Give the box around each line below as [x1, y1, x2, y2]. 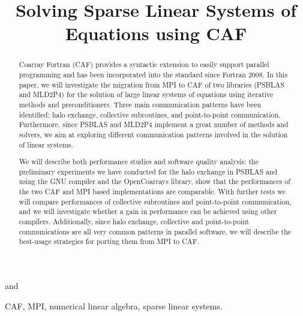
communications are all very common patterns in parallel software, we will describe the [19, 226, 292, 236]
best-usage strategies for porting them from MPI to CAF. [19, 236, 199, 246]
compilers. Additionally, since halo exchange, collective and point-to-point [19, 216, 250, 227]
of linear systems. [19, 139, 73, 149]
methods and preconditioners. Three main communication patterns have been [19, 99, 262, 109]
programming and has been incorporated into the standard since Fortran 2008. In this [19, 70, 288, 80]
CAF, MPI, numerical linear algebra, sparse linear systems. [5, 299, 223, 312]
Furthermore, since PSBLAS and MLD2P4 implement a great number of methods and [19, 119, 289, 130]
